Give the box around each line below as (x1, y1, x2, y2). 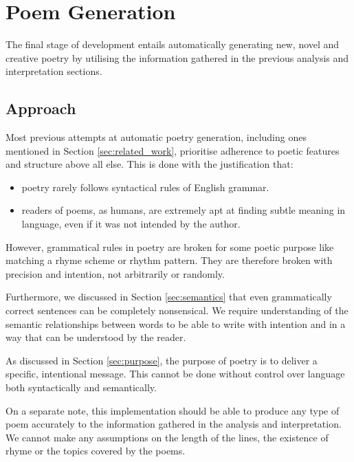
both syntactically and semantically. (5, 380, 157, 395)
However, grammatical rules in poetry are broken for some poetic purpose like (5, 239, 334, 254)
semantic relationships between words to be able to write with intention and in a (5, 316, 346, 331)
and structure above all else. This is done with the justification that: (5, 157, 294, 171)
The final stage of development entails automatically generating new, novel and (5, 37, 340, 52)
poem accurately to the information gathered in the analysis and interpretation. (5, 417, 342, 431)
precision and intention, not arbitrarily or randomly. (5, 266, 225, 280)
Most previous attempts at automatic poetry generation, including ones (5, 130, 307, 144)
